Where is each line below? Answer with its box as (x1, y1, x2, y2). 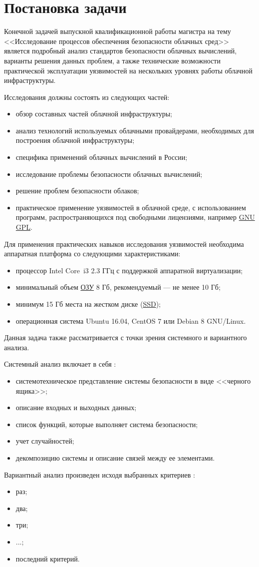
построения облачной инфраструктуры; (15, 135, 135, 145)
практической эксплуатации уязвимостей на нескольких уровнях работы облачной (4, 65, 253, 75)
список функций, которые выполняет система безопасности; (15, 419, 198, 429)
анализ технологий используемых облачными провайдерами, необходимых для (15, 125, 254, 135)
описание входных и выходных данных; (15, 402, 137, 413)
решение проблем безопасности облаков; (15, 185, 139, 196)
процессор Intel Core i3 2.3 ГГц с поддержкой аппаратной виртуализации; (15, 265, 243, 275)
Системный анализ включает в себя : (4, 359, 116, 369)
